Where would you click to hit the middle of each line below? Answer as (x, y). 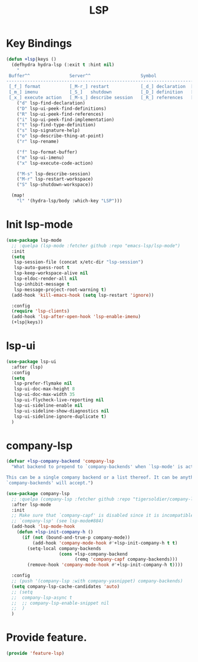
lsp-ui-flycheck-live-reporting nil (59, 400)
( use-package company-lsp (38, 493)
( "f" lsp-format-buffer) (47, 152)
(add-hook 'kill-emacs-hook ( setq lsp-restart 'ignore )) (83, 295)
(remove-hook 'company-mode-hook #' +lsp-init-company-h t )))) (105, 565)
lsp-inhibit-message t (42, 284)
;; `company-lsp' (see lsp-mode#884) (58, 521)
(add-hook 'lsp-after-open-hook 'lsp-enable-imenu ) (76, 317)
